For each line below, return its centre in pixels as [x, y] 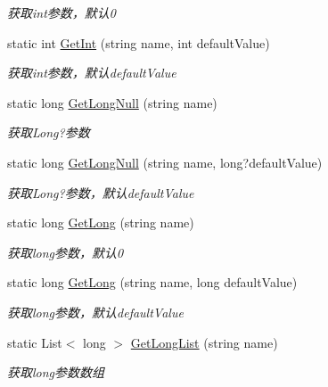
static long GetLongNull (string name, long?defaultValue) [165, 162]
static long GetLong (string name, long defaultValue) [152, 282]
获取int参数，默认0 [61, 12]
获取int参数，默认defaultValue [92, 73]
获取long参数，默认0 [66, 252]
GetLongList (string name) [204, 342]
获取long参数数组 [56, 372]
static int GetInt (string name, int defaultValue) [139, 42]
